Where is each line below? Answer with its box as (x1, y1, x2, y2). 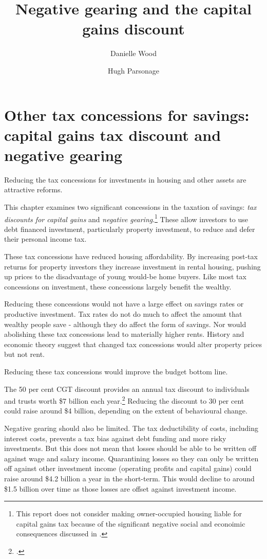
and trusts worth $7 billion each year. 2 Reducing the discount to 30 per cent (4, 394, 244, 406)
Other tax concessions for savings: (4, 104, 250, 125)
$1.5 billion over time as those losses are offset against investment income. (4, 483, 237, 494)
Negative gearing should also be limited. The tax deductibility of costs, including (4, 423, 259, 433)
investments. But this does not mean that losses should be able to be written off (4, 443, 257, 454)
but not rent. (4, 349, 45, 359)
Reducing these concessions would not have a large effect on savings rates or (4, 298, 244, 309)
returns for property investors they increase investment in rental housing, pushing (4, 261, 261, 272)
